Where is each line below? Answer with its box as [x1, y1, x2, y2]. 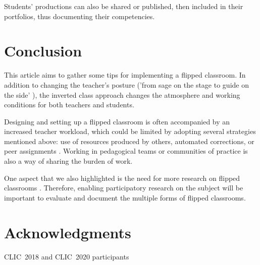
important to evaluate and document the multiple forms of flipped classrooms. [4, 192, 246, 203]
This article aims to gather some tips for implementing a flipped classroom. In [4, 70, 246, 80]
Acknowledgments [4, 222, 131, 242]
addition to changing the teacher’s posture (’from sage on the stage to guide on [4, 79, 249, 90]
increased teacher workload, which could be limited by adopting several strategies [4, 126, 256, 137]
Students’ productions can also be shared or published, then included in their [4, 1, 243, 11]
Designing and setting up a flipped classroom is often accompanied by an [4, 116, 230, 126]
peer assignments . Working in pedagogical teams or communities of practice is [4, 146, 248, 156]
